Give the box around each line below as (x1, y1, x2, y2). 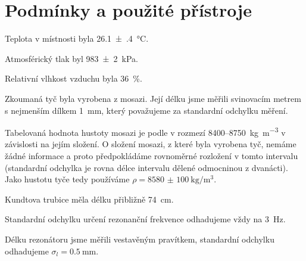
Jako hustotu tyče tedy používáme (5, 173, 130, 185)
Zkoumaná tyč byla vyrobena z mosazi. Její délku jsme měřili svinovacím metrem (5, 92, 301, 104)
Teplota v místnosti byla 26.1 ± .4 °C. (5, 32, 149, 45)
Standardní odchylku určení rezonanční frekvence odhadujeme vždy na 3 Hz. (5, 213, 286, 225)
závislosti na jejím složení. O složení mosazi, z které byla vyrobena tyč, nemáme (5, 138, 296, 150)
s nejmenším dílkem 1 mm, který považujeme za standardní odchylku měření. (5, 104, 288, 116)
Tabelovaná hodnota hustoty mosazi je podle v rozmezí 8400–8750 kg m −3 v (5, 125, 286, 138)
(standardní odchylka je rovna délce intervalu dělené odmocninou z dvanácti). (5, 161, 288, 173)
